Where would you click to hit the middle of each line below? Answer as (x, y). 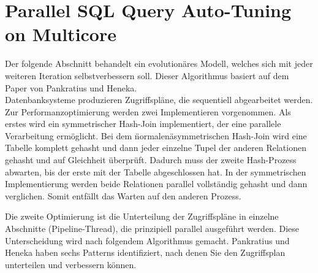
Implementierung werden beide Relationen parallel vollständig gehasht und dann (156, 184)
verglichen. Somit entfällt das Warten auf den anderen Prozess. (123, 195)
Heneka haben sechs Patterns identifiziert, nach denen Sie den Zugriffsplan (145, 252)
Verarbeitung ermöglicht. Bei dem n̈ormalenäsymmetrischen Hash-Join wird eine (156, 135)
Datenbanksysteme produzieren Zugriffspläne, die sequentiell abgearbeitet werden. (159, 100)
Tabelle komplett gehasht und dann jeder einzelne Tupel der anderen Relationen (156, 148)
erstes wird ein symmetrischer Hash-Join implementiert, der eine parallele (143, 124)
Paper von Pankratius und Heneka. (71, 87)
